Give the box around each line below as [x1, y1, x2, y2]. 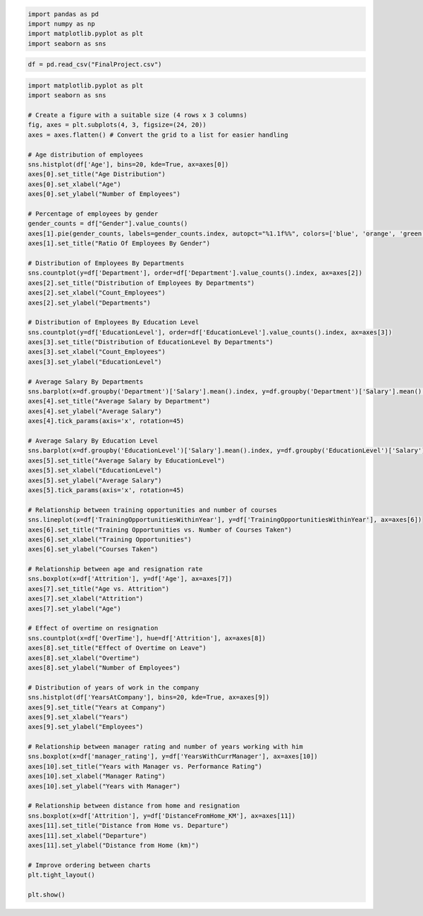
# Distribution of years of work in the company [27, 683, 200, 691]
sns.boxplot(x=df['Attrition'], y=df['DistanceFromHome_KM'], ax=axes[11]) [27, 812, 296, 819]
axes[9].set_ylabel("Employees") [27, 723, 144, 731]
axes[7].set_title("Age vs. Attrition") [27, 585, 169, 592]
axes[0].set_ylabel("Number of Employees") [27, 190, 181, 198]
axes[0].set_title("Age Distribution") [27, 170, 166, 178]
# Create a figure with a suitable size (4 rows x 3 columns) [27, 111, 247, 119]
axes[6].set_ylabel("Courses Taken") [27, 545, 159, 554]
